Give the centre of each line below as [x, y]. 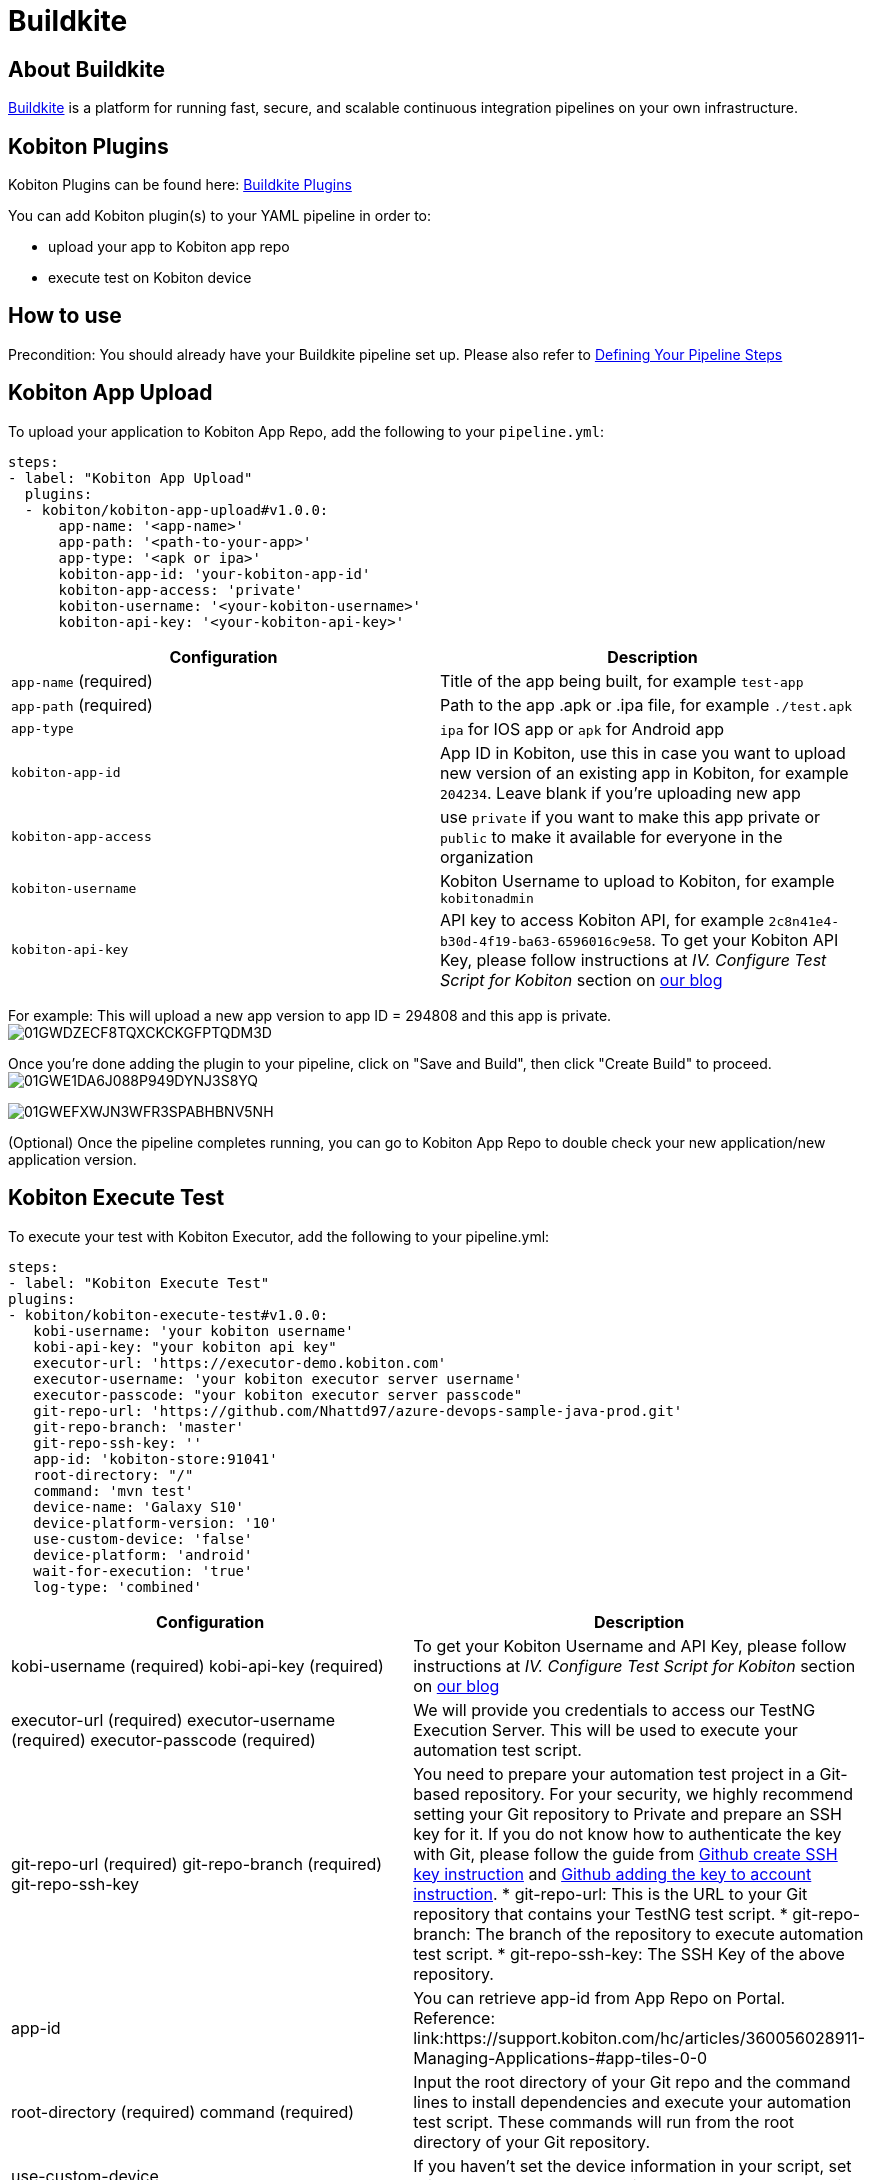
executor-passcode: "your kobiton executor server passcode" [278, 1394]
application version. [72, 1159]
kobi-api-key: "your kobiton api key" [185, 1346]
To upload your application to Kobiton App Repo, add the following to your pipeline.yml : [306, 431]
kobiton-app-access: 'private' [181, 589]
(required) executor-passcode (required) [163, 1739]
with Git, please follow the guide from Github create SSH [625, 1853]
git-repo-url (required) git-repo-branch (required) [197, 1863]
